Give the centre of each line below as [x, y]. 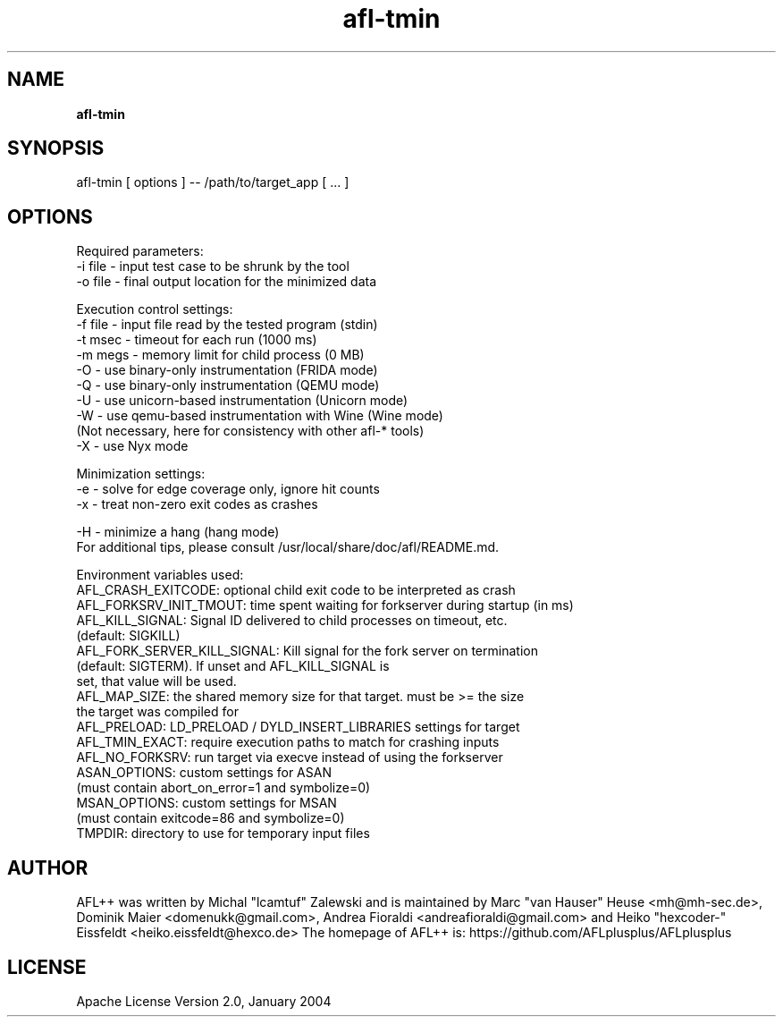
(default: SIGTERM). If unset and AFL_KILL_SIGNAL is [233, 666]
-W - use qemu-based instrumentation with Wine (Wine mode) [260, 416]
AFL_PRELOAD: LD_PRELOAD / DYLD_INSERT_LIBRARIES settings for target [298, 727]
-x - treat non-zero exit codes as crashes [197, 504]
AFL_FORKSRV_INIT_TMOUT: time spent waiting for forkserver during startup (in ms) [325, 605]
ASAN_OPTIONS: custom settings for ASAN [204, 773]
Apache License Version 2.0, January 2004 [204, 1001]
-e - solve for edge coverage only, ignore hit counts [228, 489]
